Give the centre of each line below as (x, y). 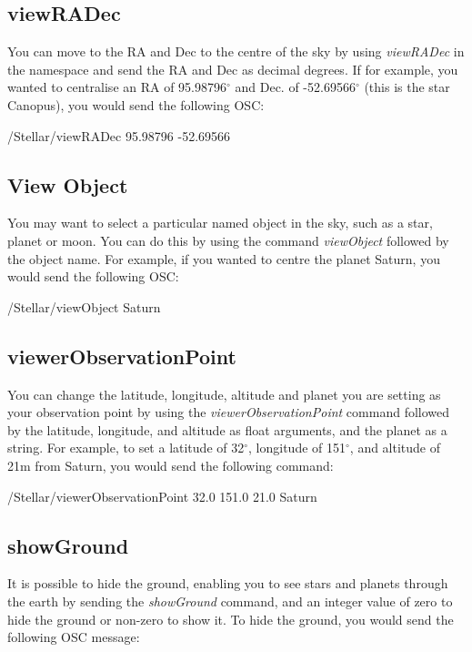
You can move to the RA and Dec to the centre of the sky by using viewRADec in (236, 51)
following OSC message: (74, 637)
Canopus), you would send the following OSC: (136, 104)
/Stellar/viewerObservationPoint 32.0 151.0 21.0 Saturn (162, 496)
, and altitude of (395, 448)
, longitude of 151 (297, 448)
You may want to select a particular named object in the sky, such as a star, (220, 223)
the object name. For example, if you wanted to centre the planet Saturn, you (224, 258)
